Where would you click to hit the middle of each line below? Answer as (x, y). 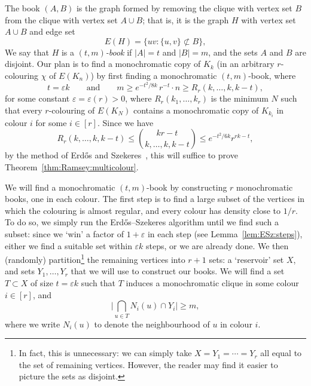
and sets (20, 271)
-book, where (272, 75)
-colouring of (72, 110)
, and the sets (233, 52)
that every (24, 110)
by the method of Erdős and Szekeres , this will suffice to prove (121, 155)
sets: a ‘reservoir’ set (246, 259)
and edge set (52, 31)
